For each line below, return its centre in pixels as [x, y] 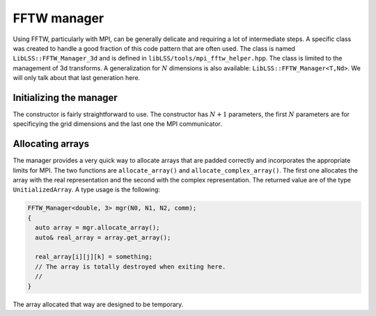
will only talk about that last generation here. [77, 78]
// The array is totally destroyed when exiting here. [131, 267]
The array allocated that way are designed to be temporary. [98, 304]
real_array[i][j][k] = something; [94, 257]
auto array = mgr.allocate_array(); [97, 228]
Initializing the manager [65, 97]
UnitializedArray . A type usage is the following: [86, 190]
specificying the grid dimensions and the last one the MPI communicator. [118, 124]
